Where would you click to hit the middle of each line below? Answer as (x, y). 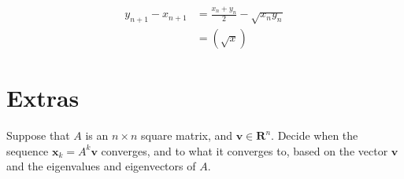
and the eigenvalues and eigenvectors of (101, 166)
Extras (43, 98)
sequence (28, 150)
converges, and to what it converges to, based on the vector (245, 150)
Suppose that (38, 135)
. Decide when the (315, 135)
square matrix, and (187, 135)
